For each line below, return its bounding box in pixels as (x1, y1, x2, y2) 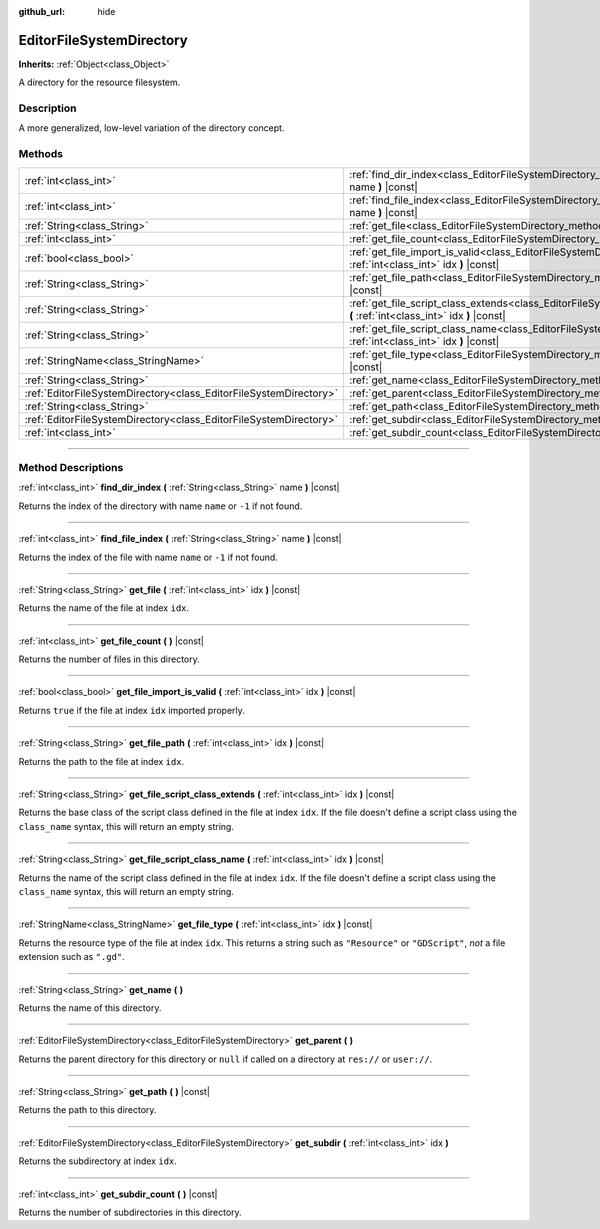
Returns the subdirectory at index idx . (18, 1155, 177, 1167)
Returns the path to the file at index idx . (18, 755, 185, 767)
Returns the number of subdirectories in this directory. (18, 1206, 242, 1219)
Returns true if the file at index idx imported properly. (18, 704, 245, 716)
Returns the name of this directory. (18, 1001, 162, 1014)
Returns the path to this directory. (18, 1104, 157, 1116)
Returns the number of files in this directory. (18, 653, 200, 665)
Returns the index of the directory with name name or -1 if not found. (18, 500, 303, 512)
